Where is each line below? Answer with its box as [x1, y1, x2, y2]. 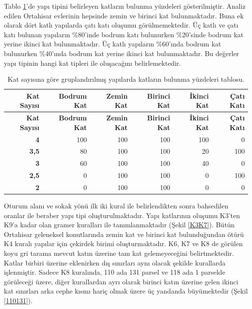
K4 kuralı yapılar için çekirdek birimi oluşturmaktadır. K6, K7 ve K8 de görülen [4, 238, 243, 249]
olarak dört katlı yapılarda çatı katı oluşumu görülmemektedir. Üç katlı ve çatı [4, 20, 238, 30]
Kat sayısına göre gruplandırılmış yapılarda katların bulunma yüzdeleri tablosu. [7, 74, 245, 84]
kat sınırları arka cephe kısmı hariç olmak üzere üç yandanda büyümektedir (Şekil [4, 286, 248, 296]
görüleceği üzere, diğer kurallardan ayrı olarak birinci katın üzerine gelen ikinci [4, 276, 238, 286]
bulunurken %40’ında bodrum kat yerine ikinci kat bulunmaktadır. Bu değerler [4, 48, 239, 58]
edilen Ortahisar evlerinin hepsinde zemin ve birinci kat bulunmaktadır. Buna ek [4, 10, 244, 20]
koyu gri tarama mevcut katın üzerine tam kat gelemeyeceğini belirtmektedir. [4, 248, 234, 258]
